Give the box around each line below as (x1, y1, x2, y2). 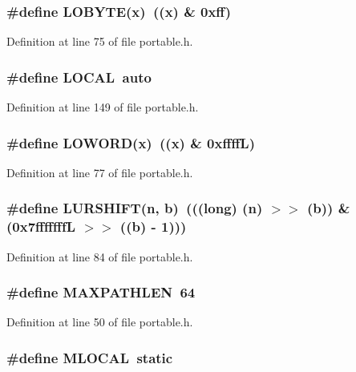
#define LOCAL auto (6, 67, 152, 87)
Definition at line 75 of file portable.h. (6, 33, 193, 50)
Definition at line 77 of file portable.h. (6, 164, 193, 180)
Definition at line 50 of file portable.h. (6, 313, 193, 330)
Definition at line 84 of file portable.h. (6, 248, 193, 265)
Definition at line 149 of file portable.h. (6, 99, 199, 115)
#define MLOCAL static (6, 347, 173, 367)
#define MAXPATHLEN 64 (6, 282, 196, 302)
